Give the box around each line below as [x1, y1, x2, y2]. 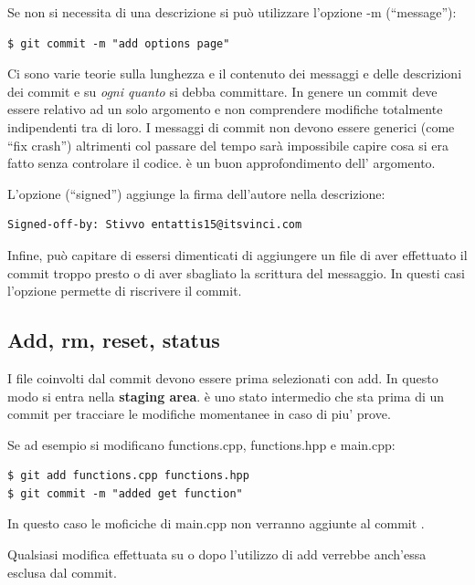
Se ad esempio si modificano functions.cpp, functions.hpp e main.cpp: [7, 434, 396, 454]
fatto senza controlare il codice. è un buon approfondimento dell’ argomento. [7, 153, 436, 172]
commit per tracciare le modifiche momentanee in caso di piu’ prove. [7, 404, 391, 423]
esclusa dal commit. [7, 562, 117, 581]
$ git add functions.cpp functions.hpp [7, 469, 249, 483]
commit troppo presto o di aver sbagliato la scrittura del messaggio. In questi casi [7, 263, 465, 282]
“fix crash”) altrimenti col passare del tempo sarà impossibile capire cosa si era [7, 135, 449, 154]
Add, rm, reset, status [7, 326, 220, 354]
